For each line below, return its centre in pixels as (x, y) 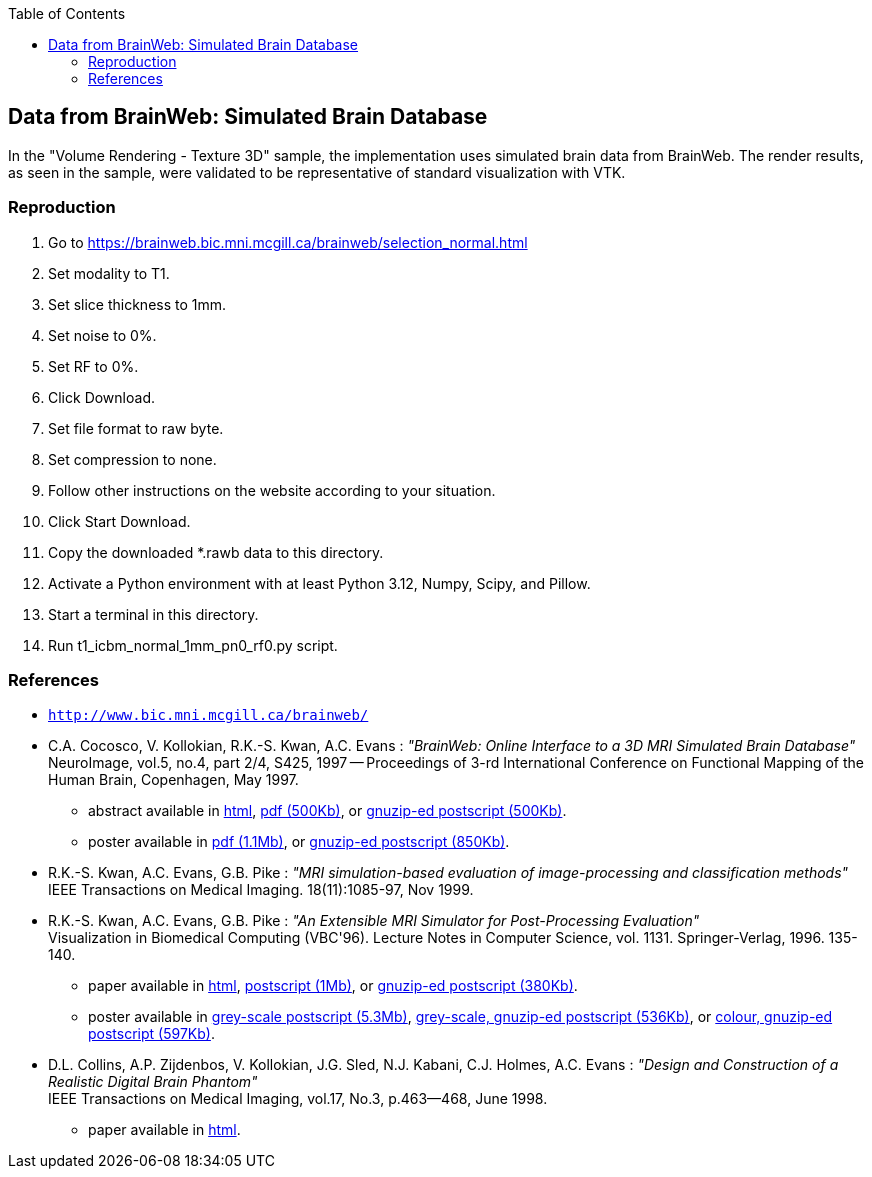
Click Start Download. (119, 521)
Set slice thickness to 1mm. (137, 304)
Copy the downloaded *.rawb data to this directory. (216, 552)
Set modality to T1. (109, 273)
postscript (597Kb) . (151, 1034)
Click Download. (101, 397)
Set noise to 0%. (102, 335)
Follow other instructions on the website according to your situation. (272, 490)
